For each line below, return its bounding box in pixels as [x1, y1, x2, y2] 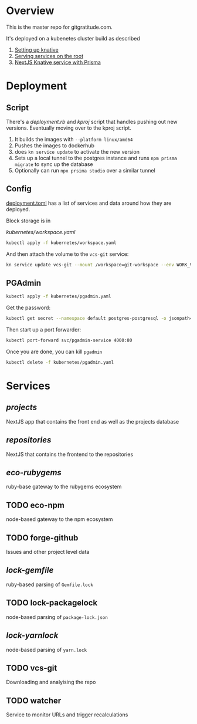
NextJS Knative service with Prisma [14, 59, 101, 66]
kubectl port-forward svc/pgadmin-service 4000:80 [6, 337, 133, 344]
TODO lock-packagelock [6, 598, 98, 608]
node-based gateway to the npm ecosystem [6, 516, 113, 523]
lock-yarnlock [6, 631, 59, 641]
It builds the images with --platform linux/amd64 [14, 136, 133, 143]
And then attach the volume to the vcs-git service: [6, 251, 129, 258]
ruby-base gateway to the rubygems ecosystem [6, 483, 122, 490]
